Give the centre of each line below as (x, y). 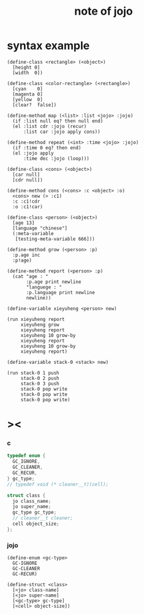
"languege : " (44, 287)
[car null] (26, 175)
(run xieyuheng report (36, 319)
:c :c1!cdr (26, 201)
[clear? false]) (35, 105)
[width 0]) (28, 73)
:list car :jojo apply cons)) (62, 132)
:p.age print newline (54, 282)
